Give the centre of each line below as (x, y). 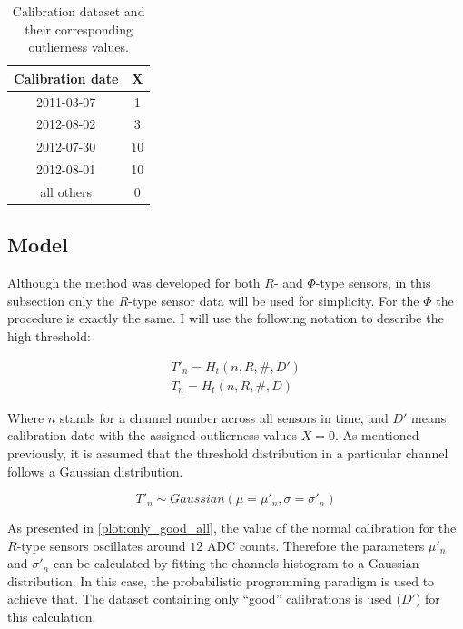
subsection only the (61, 300)
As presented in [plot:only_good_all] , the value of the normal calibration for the (232, 528)
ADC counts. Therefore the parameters (315, 545)
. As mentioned (377, 435)
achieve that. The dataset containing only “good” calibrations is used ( (204, 599)
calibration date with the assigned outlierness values (152, 435)
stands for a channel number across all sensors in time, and (224, 417)
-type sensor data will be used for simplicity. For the (274, 300)
